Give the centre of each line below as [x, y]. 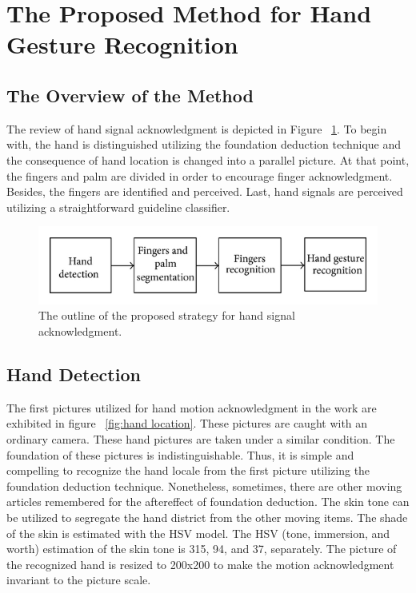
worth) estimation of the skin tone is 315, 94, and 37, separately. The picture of [202, 549]
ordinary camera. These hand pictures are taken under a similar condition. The [201, 439]
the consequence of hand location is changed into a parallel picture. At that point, [208, 159]
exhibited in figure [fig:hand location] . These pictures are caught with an [187, 423]
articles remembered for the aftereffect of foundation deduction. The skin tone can [208, 501]
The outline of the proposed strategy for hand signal [167, 315]
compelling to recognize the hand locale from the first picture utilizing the [188, 470]
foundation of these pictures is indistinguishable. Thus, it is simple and [180, 454]
